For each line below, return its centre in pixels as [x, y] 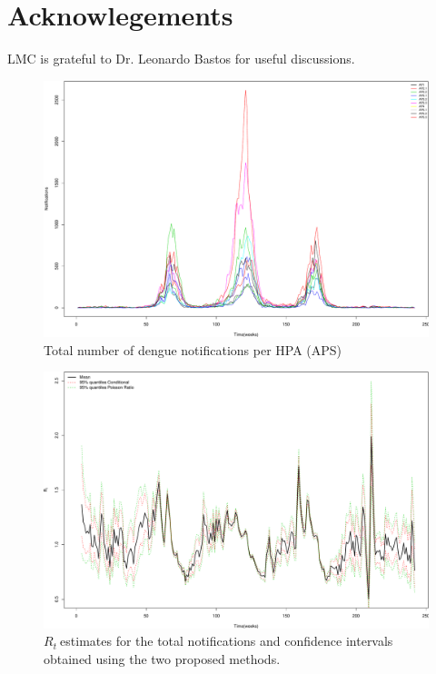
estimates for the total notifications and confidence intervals [227, 641]
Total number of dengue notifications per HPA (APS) [193, 349]
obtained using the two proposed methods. [162, 658]
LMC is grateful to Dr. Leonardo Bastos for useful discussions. [181, 59]
